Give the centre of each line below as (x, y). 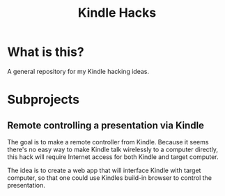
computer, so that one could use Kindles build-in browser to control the (110, 178)
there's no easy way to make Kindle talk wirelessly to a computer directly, (113, 149)
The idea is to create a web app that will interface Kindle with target (104, 170)
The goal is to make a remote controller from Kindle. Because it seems (108, 142)
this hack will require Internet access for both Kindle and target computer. (113, 157)
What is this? (46, 52)
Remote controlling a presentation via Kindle (106, 125)
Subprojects (44, 100)
